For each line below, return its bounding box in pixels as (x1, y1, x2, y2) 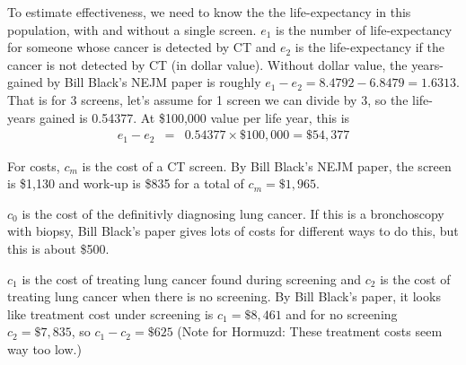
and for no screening (286, 304, 398, 323)
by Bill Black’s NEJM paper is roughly (47, 73, 261, 91)
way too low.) (7, 339, 82, 358)
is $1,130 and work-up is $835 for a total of (7, 174, 244, 193)
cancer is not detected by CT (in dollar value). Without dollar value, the (7, 55, 408, 74)
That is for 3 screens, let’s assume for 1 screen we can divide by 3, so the (7, 90, 409, 109)
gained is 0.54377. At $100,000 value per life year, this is (39, 108, 350, 126)
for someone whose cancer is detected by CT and (7, 38, 277, 56)
